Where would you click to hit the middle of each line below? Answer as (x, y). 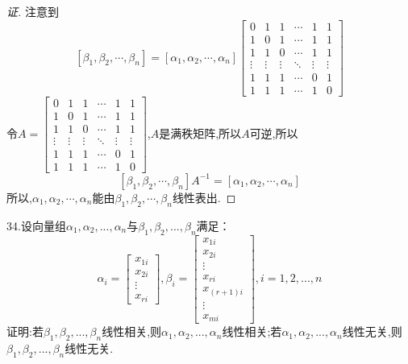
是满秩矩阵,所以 (200, 132)
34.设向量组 (36, 225)
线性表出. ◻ (204, 197)
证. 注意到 (33, 11)
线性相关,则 (132, 331)
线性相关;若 (252, 331)
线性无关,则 (372, 331)
